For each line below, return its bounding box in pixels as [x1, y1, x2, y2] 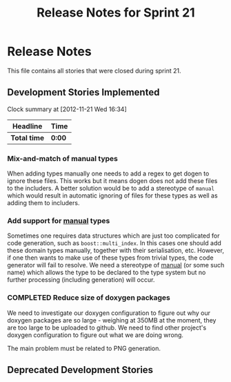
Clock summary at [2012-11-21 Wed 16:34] [7, 105, 127, 113]
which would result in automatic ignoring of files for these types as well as [7, 191, 219, 200]
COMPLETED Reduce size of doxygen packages [7, 293, 171, 303]
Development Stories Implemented [7, 86, 160, 98]
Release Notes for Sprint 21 [37, 5, 195, 21]
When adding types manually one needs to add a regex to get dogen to [7, 169, 210, 178]
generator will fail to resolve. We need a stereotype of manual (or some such [7, 261, 225, 269]
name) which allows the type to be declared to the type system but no [7, 268, 206, 277]
